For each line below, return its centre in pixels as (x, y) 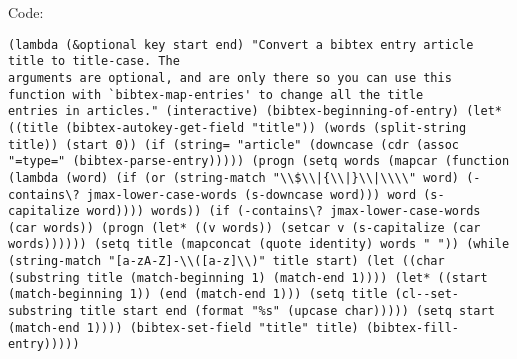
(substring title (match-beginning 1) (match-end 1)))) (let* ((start (248, 277)
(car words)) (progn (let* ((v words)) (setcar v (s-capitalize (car (244, 227)
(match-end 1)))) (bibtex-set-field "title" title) (183, 327)
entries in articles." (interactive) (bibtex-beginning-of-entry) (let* (255, 111)
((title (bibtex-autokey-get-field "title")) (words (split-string (237, 127)
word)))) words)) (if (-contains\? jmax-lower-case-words (283, 211)
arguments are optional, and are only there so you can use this (230, 77)
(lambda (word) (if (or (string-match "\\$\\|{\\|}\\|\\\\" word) (234, 177)
